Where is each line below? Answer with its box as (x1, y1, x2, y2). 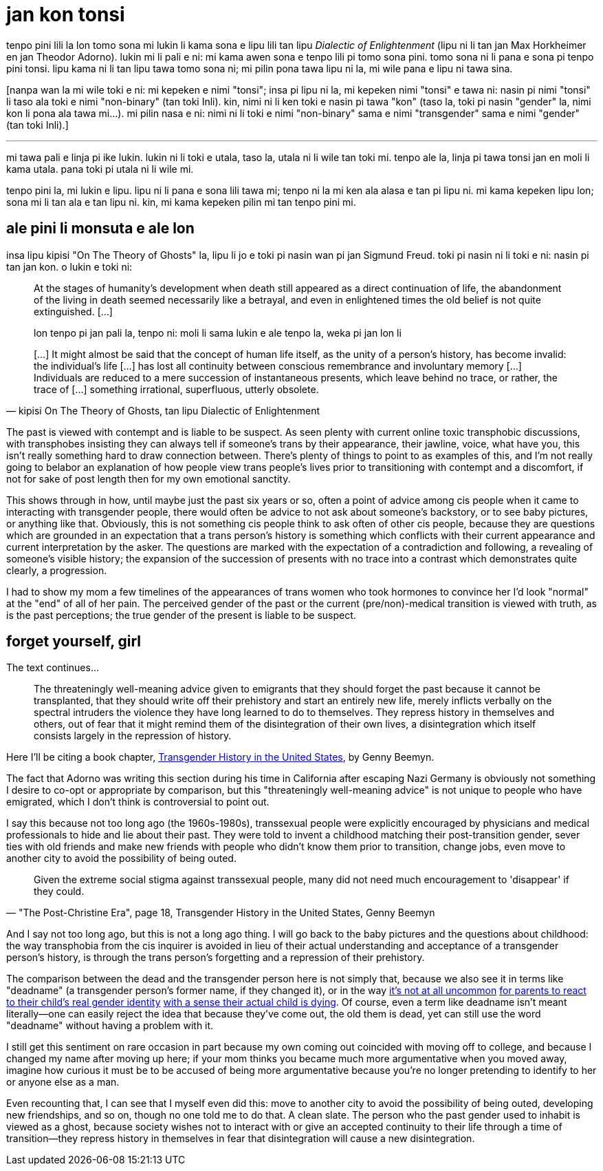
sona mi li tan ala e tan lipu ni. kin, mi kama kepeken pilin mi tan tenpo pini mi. (6, 196, 356, 208)
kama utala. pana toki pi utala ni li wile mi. (6, 162, 194, 175)
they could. (34, 885, 85, 898)
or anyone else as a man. (6, 1076, 120, 1088)
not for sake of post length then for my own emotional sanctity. (6, 472, 291, 485)
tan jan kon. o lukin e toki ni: (6, 260, 133, 273)
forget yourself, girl (6, 633, 142, 651)
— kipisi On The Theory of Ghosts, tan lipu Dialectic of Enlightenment (6, 404, 320, 416)
